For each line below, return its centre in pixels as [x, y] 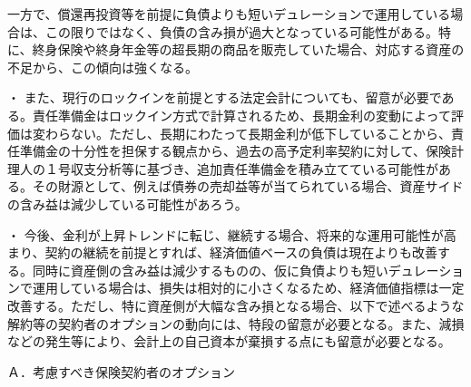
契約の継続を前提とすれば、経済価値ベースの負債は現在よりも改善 [241, 252]
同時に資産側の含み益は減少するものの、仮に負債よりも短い [210, 270]
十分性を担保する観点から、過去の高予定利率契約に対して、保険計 [267, 151]
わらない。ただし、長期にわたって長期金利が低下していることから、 [248, 133]
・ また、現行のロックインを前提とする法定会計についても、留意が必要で [225, 97]
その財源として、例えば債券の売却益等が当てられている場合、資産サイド [248, 186]
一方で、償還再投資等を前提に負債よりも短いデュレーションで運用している [229, 14]
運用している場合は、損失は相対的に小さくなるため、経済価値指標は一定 [248, 288]
